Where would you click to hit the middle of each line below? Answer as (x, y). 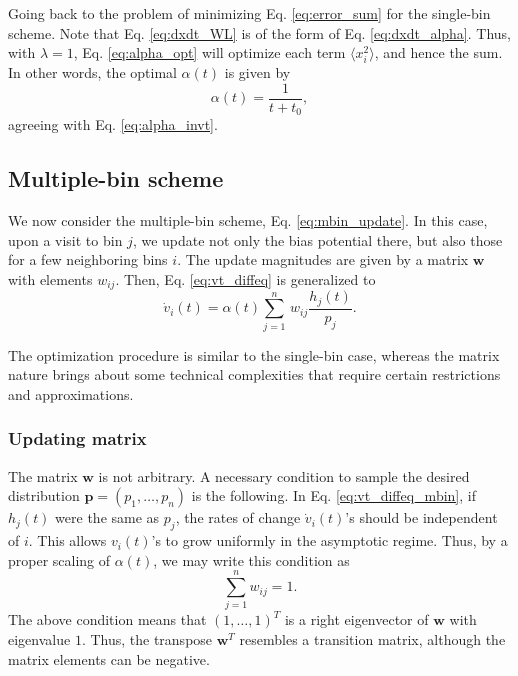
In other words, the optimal (92, 72)
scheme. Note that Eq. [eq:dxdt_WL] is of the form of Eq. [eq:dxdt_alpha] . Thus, (259, 32)
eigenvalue (39, 639)
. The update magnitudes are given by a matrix (323, 259)
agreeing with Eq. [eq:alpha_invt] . (113, 124)
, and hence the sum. (438, 52)
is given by (257, 72)
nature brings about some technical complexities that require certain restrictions (254, 374)
